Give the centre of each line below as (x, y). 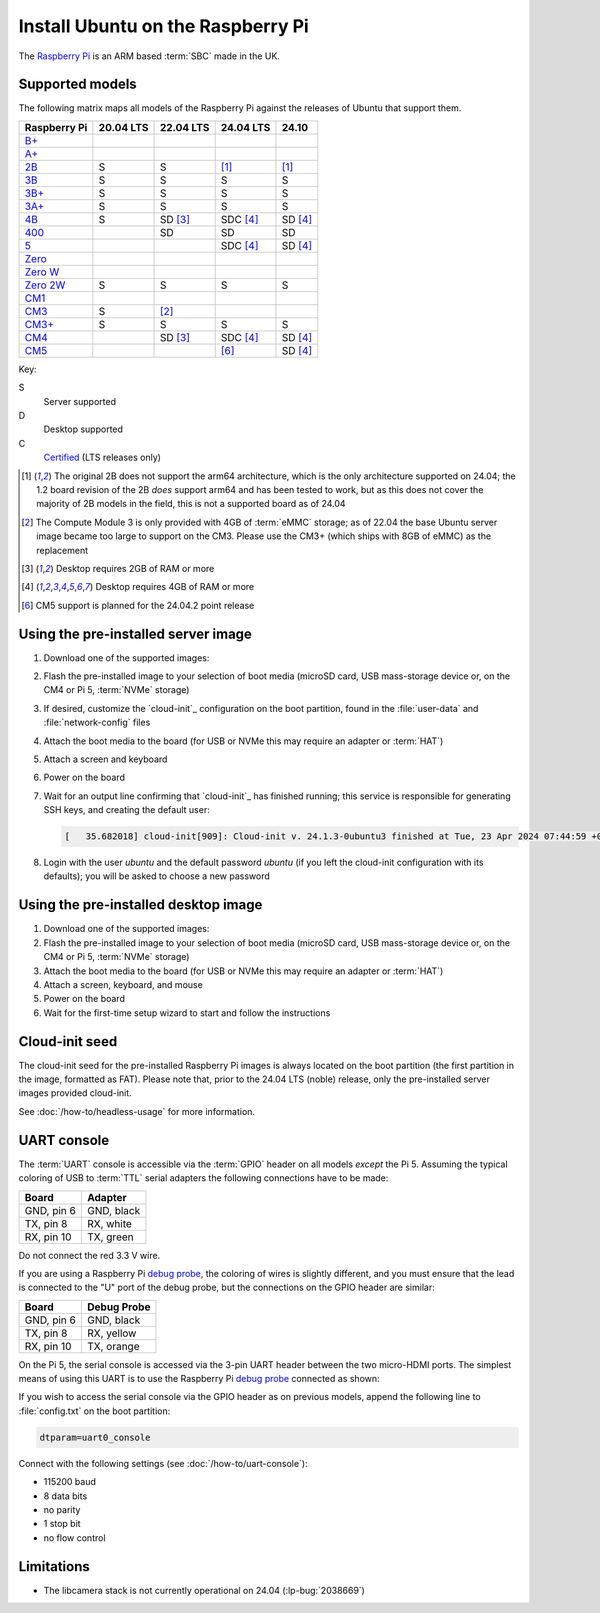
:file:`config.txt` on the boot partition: (94, 1411)
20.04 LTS (123, 127)
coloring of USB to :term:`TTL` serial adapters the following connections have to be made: (203, 1178)
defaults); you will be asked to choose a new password (156, 876)
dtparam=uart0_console (95, 1437)
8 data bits (65, 1496)
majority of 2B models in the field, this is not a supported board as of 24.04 (191, 504)
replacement (62, 550)
